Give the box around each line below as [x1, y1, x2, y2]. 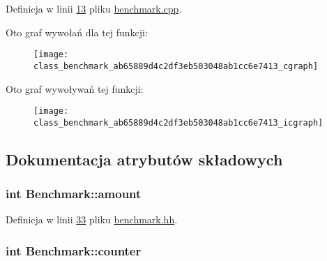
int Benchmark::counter [6, 241, 142, 259]
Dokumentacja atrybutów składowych [6, 148, 283, 170]
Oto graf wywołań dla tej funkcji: [6, 24, 148, 39]
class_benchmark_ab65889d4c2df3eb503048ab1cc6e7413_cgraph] [33, 61, 319, 71]
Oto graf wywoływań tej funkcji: [6, 81, 144, 96]
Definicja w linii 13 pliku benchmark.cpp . [6, 1, 182, 15]
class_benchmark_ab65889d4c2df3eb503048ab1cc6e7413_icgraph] [33, 117, 324, 128]
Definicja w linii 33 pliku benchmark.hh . [6, 212, 178, 227]
